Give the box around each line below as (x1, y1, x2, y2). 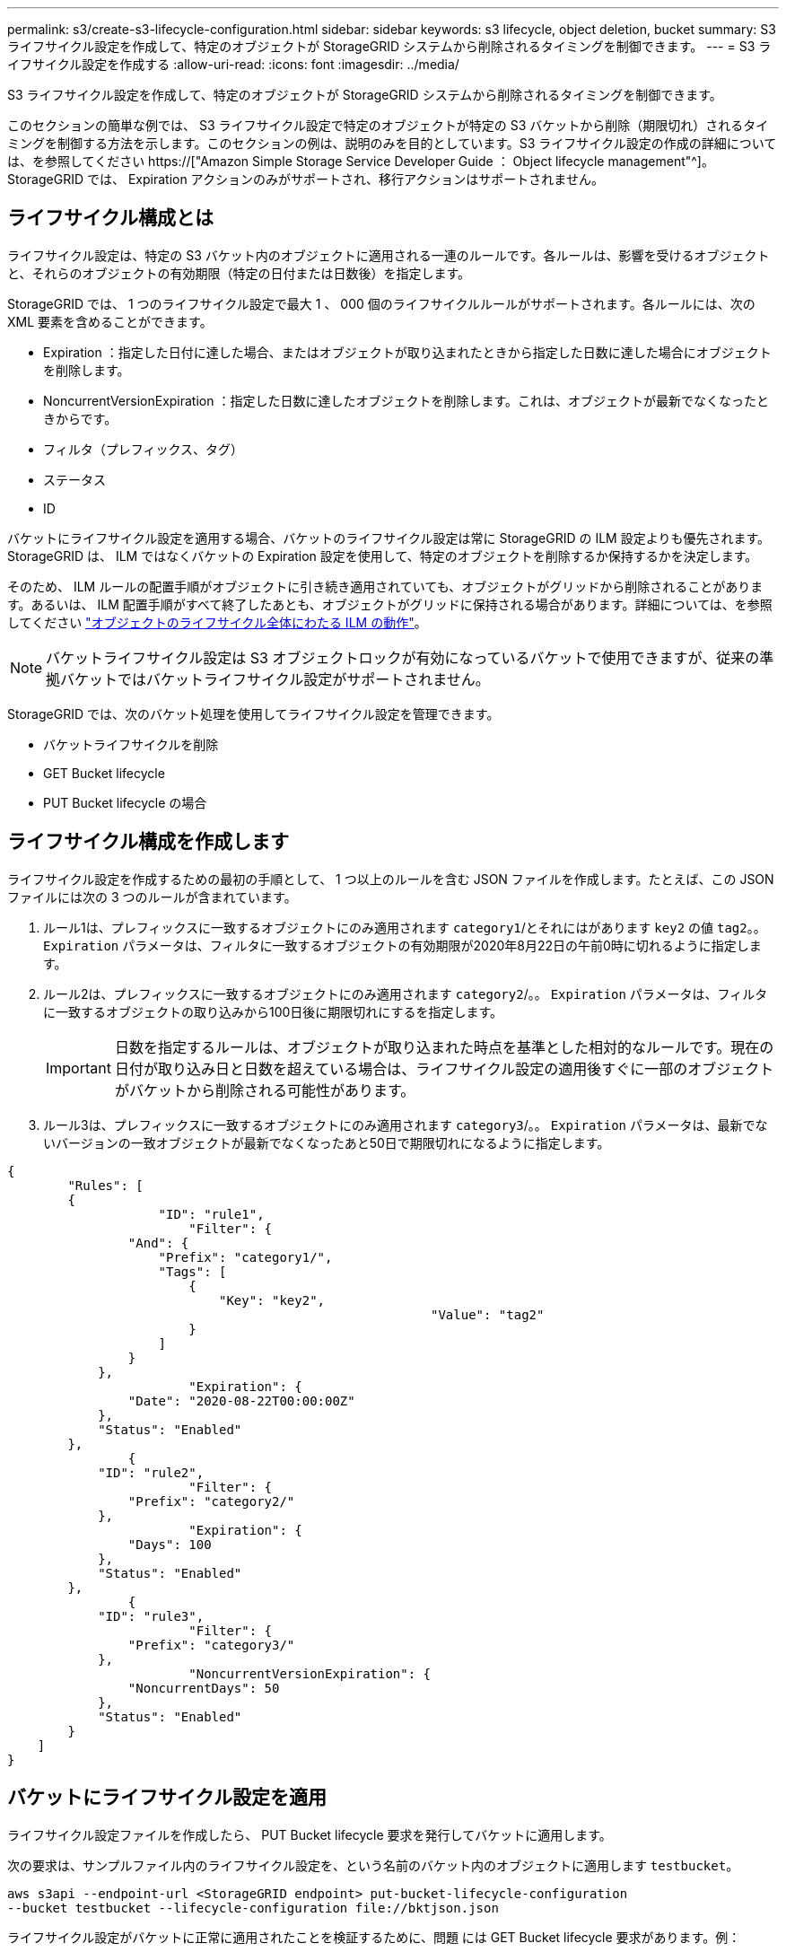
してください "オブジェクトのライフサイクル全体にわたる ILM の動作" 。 (7, 614, 427, 630)
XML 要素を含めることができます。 (7, 313, 213, 329)
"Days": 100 (127, 1536, 212, 1552)
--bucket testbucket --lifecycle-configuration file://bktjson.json (7, 1900, 499, 1915)
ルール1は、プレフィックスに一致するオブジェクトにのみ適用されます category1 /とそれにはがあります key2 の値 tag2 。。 (43, 919, 766, 935)
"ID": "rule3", (98, 1608, 205, 1624)
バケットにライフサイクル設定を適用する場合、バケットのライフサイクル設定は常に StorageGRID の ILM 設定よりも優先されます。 (7, 530, 771, 546)
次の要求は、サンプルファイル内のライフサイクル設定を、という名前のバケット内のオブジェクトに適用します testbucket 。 (7, 1857, 739, 1873)
